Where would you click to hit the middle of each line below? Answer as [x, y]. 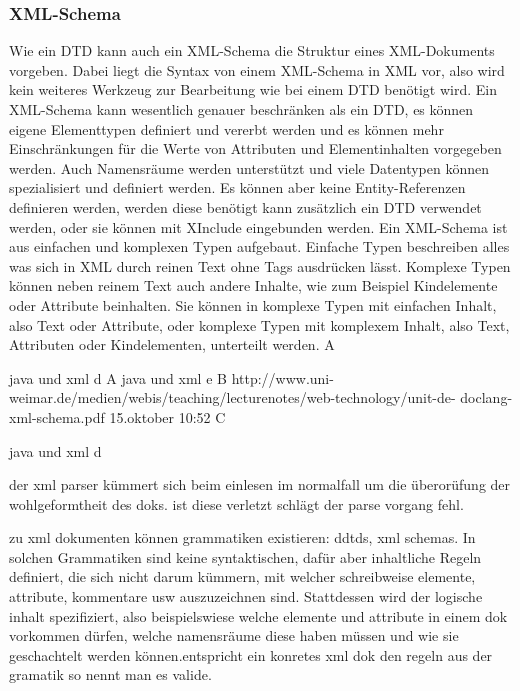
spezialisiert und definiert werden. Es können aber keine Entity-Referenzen [237, 187]
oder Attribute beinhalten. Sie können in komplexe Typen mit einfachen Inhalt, [253, 304]
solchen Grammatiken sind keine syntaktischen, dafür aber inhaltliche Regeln [245, 556]
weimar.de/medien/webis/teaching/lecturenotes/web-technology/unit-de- [232, 397]
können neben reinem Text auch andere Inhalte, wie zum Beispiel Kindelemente [253, 285]
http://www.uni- [282, 377]
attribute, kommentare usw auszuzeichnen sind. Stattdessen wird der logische [246, 596]
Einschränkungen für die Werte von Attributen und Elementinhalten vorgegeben [255, 148]
